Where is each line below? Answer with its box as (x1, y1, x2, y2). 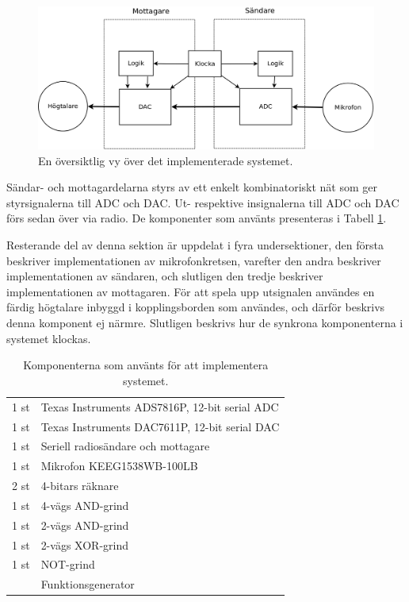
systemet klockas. (6, 330, 91, 346)
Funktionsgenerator (40, 576, 135, 592)
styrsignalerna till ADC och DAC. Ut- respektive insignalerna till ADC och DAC (6, 194, 399, 210)
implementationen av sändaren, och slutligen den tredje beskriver (6, 268, 323, 284)
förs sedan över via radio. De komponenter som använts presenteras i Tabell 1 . (6, 210, 387, 226)
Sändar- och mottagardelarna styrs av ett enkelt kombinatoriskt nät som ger (6, 179, 377, 195)
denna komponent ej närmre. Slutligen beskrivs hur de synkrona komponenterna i (6, 315, 403, 331)
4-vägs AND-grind (40, 496, 129, 513)
